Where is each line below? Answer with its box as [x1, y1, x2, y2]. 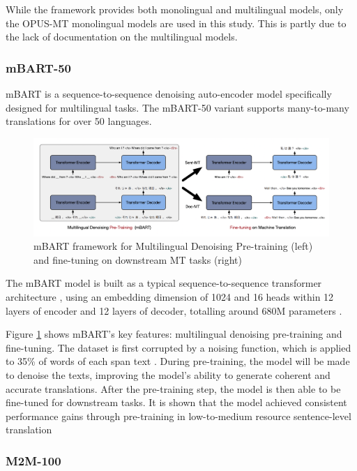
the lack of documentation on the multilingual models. [6, 29, 238, 44]
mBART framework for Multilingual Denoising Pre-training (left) [33, 239, 313, 253]
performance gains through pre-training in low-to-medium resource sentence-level [6, 408, 351, 423]
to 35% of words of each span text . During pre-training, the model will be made [6, 354, 350, 368]
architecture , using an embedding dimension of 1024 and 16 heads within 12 [6, 290, 334, 304]
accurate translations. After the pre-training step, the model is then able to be [6, 381, 341, 396]
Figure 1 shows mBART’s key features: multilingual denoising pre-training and [6, 327, 342, 341]
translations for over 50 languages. [6, 114, 152, 128]
